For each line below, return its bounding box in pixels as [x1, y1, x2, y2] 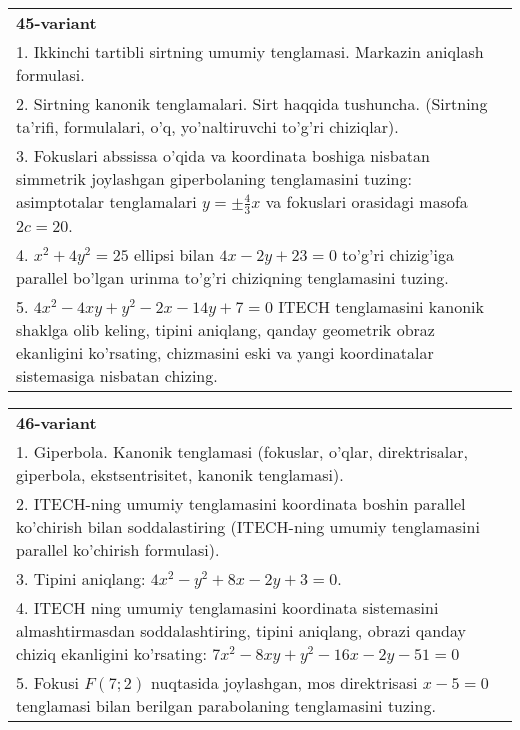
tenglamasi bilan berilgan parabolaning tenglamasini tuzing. [16, 693, 436, 717]
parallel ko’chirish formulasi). [16, 537, 220, 561]
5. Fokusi [16, 670, 79, 694]
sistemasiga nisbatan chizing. [16, 363, 218, 387]
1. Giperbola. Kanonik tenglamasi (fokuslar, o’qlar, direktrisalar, [16, 439, 468, 463]
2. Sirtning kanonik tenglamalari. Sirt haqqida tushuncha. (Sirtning [16, 92, 488, 115]
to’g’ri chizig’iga [342, 242, 454, 266]
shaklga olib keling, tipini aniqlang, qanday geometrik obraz [16, 317, 435, 341]
